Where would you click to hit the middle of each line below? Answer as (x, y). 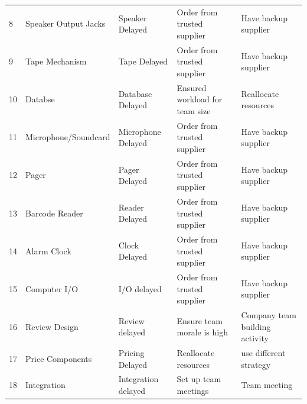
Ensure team (200, 320)
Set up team (199, 379)
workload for (200, 99)
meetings (193, 391)
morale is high (202, 332)
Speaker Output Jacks (66, 23)
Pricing (131, 353)
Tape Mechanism (56, 61)
